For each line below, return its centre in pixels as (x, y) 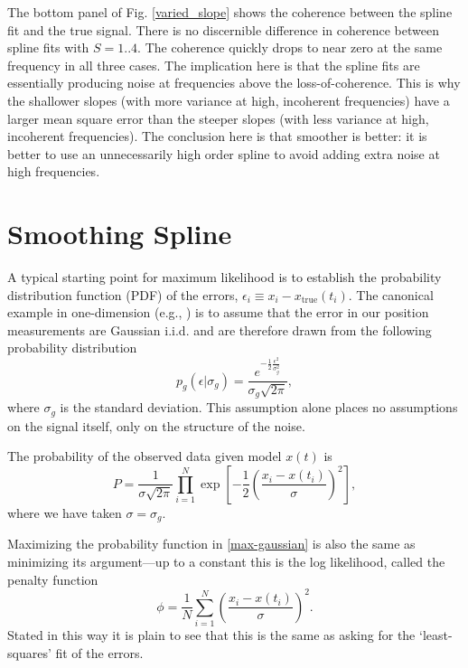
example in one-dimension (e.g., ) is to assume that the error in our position (218, 312)
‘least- (435, 635)
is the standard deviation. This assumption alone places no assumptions (259, 407)
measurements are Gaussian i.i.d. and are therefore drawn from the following (220, 329)
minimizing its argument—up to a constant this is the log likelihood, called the (226, 561)
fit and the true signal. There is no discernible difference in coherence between (223, 29)
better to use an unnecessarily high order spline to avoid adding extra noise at (224, 153)
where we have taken (65, 512)
